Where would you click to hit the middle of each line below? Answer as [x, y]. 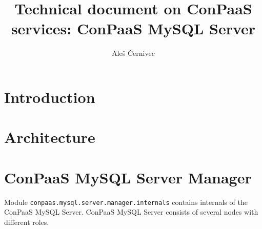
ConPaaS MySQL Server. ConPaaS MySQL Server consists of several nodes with [131, 212]
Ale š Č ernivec [133, 53]
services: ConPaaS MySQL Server [133, 28]
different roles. [27, 222]
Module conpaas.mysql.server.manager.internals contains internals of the [126, 202]
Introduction [50, 97]
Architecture [50, 137]
